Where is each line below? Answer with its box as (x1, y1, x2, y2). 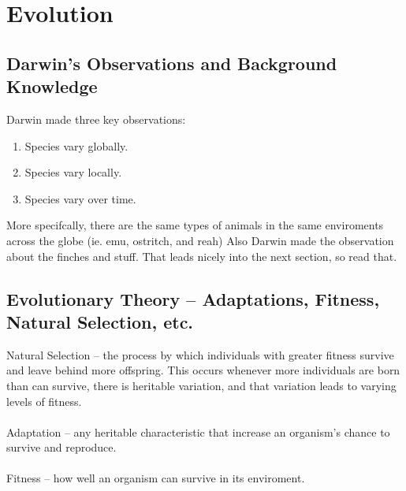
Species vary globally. (24, 137, 129, 154)
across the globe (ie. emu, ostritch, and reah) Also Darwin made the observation (6, 232, 394, 248)
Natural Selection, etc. (6, 309, 194, 333)
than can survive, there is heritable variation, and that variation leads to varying (6, 377, 397, 393)
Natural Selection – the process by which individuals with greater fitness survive (6, 346, 394, 363)
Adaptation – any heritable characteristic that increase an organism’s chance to (6, 423, 390, 440)
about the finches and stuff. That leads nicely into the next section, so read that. (6, 247, 397, 264)
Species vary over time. (24, 190, 136, 206)
